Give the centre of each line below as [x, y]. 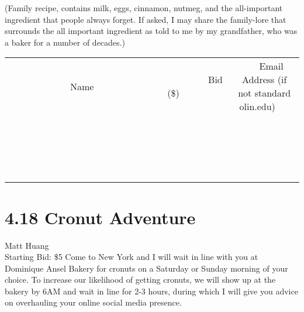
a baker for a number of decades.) [65, 42]
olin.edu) [257, 107]
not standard [265, 93]
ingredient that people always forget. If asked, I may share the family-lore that [146, 19]
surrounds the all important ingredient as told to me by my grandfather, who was [151, 31]
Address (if [265, 80]
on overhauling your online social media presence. [93, 302]
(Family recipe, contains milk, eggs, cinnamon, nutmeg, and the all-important [144, 8]
